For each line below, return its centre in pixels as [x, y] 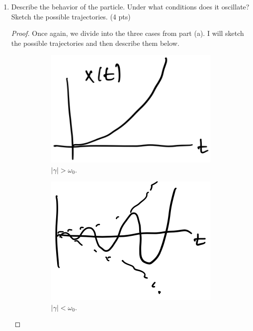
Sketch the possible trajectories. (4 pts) [71, 16]
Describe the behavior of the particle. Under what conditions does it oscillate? [130, 6]
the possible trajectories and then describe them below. [95, 43]
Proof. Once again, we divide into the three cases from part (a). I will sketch [127, 33]
